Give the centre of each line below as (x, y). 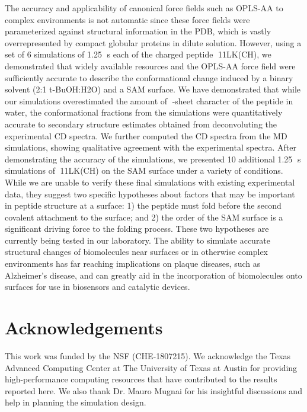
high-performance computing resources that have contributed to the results (141, 379)
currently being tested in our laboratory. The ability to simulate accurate (138, 240)
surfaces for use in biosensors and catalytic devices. (97, 287)
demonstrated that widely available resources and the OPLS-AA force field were (150, 66)
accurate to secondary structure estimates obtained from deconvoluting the (141, 124)
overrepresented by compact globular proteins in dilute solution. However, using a (153, 42)
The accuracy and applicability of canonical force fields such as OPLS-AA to (144, 8)
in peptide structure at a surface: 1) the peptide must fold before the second (143, 205)
